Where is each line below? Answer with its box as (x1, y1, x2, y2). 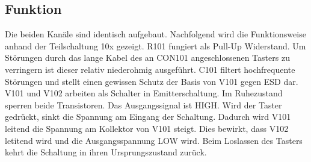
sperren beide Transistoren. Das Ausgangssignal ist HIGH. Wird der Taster (5, 98, 282, 111)
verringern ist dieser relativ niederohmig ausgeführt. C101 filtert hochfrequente (5, 63, 295, 75)
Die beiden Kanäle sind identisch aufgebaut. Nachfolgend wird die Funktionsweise (5, 28, 306, 40)
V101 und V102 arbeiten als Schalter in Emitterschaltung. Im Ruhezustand (5, 87, 283, 99)
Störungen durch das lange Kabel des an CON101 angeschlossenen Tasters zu (5, 51, 290, 64)
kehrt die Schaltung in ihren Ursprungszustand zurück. (5, 146, 207, 158)
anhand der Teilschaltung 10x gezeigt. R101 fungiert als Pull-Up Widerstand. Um (5, 39, 306, 52)
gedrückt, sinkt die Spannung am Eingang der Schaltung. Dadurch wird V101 (5, 110, 291, 123)
